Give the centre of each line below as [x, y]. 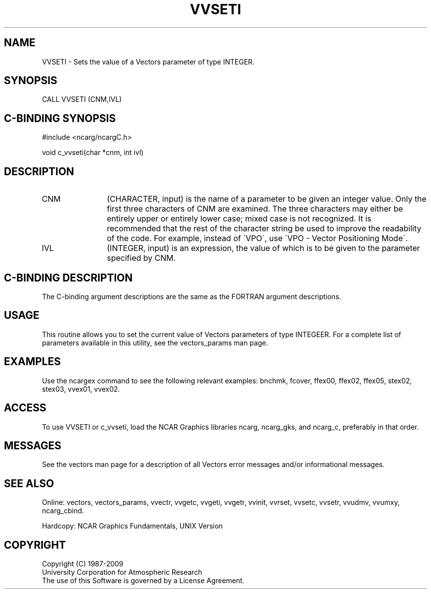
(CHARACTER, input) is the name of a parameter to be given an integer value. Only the [267, 199]
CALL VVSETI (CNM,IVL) [82, 99]
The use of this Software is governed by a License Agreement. [143, 581]
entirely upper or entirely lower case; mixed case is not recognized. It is [239, 219]
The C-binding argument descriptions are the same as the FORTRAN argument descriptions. [192, 296]
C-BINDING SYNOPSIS [60, 118]
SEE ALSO [29, 483]
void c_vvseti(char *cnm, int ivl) [93, 153]
